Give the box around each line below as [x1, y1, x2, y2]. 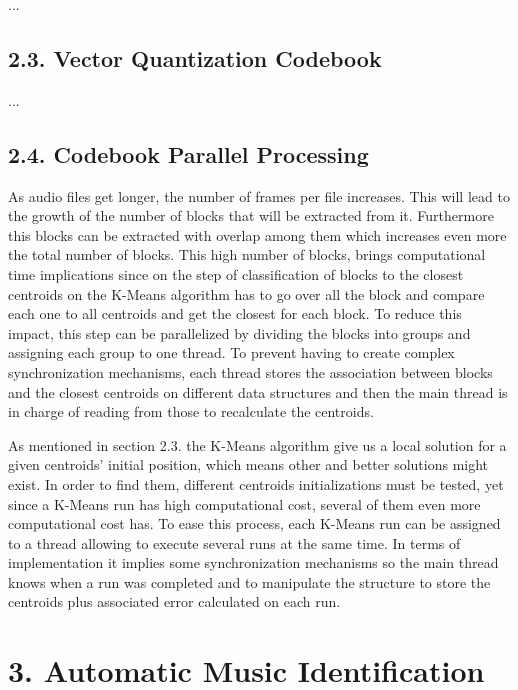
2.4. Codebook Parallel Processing [8, 138, 369, 169]
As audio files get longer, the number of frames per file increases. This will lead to [8, 185, 510, 206]
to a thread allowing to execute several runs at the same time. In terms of [8, 532, 461, 553]
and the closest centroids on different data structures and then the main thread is [8, 381, 508, 402]
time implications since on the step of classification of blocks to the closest [8, 263, 464, 284]
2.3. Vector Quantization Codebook [8, 42, 382, 73]
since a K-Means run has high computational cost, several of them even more [8, 493, 481, 514]
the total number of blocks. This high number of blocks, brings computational [8, 244, 486, 265]
